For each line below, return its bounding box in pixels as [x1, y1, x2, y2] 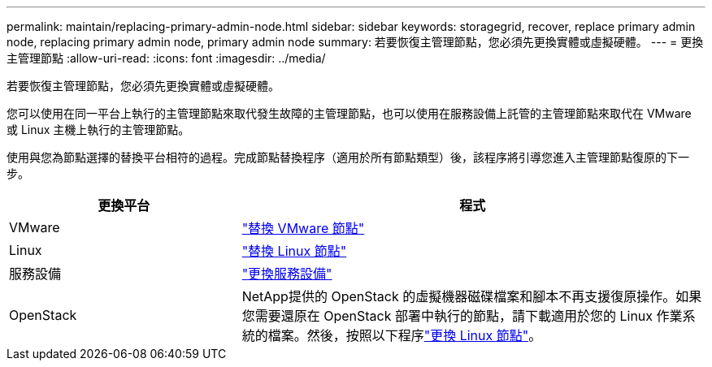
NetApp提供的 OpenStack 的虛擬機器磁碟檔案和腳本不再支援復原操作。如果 [241, 288, 702, 304]
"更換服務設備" [241, 266, 332, 282]
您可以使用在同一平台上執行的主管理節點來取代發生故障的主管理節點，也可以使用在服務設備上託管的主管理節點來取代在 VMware [7, 106, 692, 120]
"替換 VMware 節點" [241, 220, 365, 236]
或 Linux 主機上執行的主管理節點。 [7, 123, 190, 136]
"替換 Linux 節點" [241, 243, 347, 259]
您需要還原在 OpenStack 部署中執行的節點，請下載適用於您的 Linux [241, 308, 653, 324]
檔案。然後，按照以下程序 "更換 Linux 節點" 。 [267, 327, 542, 343]
